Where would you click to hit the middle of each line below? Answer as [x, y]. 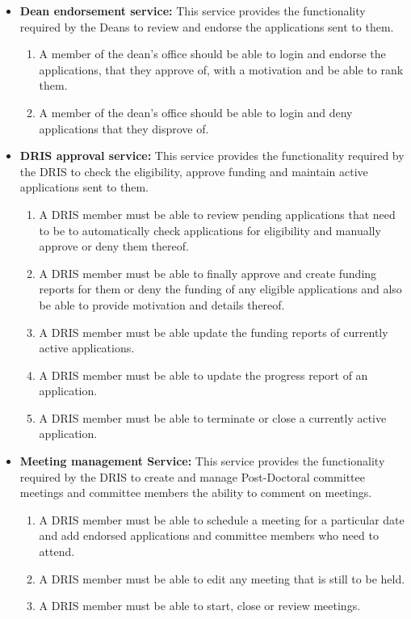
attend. [57, 552]
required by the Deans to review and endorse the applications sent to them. [207, 26]
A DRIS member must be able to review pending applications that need [217, 214]
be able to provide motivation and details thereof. [162, 304]
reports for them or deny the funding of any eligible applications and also [220, 289]
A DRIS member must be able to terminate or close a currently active [213, 417]
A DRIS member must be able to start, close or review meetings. [200, 606]
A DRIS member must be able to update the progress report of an [203, 375]
